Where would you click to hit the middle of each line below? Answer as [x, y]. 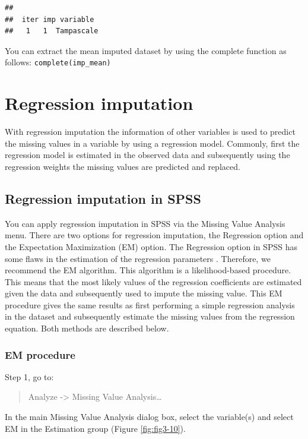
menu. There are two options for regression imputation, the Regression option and [154, 235]
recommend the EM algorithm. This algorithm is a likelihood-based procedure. [148, 270]
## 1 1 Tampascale [52, 31]
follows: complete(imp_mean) [58, 62]
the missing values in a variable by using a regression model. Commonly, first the [152, 143]
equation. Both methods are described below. [87, 328]
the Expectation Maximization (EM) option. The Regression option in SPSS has [151, 246]
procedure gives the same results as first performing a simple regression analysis [150, 304]
